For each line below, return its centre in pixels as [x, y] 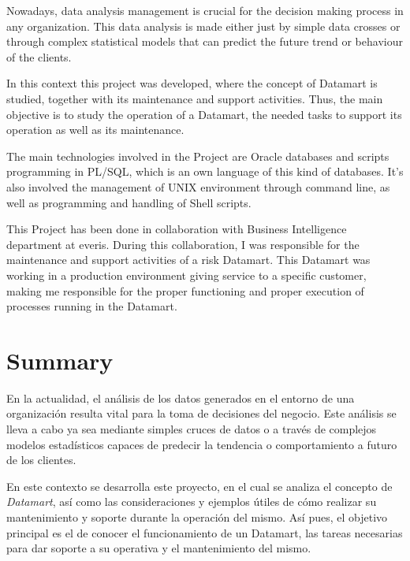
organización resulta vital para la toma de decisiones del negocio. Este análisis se [201, 413]
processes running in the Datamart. [92, 306]
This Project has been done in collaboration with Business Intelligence [177, 229]
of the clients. [39, 56]
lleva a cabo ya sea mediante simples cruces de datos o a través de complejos [192, 429]
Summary [60, 360]
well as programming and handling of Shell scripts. [129, 202]
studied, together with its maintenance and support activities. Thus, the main [195, 98]
